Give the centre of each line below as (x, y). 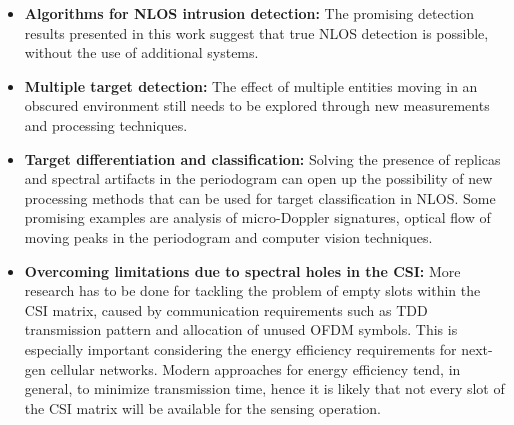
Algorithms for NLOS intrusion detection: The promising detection (249, 13)
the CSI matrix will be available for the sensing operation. (202, 407)
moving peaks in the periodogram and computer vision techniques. (228, 236)
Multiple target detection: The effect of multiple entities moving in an (251, 85)
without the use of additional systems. (141, 52)
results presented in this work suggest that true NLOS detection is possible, (256, 32)
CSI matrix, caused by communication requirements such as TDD (226, 309)
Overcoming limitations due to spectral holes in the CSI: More (242, 270)
